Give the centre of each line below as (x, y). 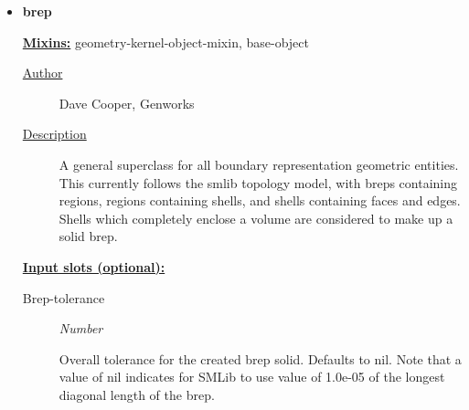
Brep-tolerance (64, 297)
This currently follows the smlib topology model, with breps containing (258, 182)
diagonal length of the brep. (137, 394)
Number (81, 328)
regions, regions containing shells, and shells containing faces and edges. (260, 200)
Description (54, 134)
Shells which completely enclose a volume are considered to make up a (256, 218)
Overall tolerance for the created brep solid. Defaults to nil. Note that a (260, 358)
